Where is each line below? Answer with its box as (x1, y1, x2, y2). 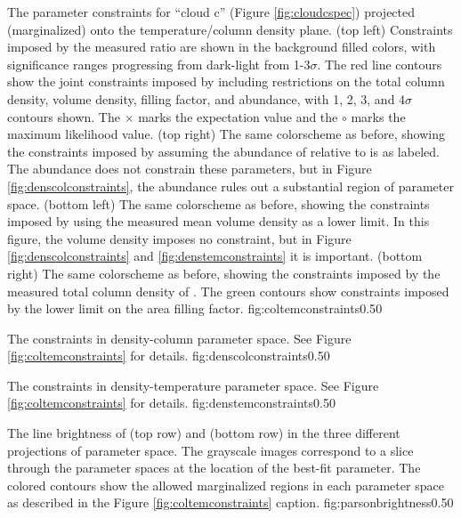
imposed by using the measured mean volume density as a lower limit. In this (7, 212, 430, 231)
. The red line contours (317, 54, 442, 73)
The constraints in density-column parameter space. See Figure (7, 328, 352, 347)
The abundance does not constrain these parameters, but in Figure (7, 159, 372, 178)
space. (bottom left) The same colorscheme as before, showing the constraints (7, 194, 430, 213)
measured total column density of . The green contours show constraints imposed (7, 281, 449, 300)
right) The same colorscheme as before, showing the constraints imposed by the (7, 263, 441, 282)
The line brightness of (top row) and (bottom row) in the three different (7, 424, 400, 442)
